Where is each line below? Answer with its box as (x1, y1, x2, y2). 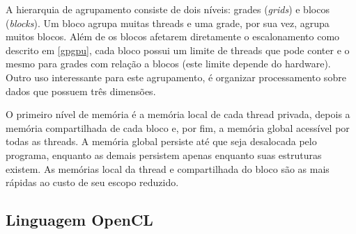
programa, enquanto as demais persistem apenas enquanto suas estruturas (6, 147, 322, 162)
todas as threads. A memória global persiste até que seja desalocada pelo (6, 134, 317, 149)
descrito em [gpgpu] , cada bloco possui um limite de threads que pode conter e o (6, 42, 350, 57)
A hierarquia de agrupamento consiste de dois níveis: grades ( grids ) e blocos (6, 2, 330, 16)
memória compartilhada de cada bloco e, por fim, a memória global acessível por (6, 120, 350, 135)
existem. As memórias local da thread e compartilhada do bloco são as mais (6, 161, 330, 176)
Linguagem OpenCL (6, 209, 153, 231)
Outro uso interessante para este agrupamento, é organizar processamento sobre (6, 69, 346, 84)
